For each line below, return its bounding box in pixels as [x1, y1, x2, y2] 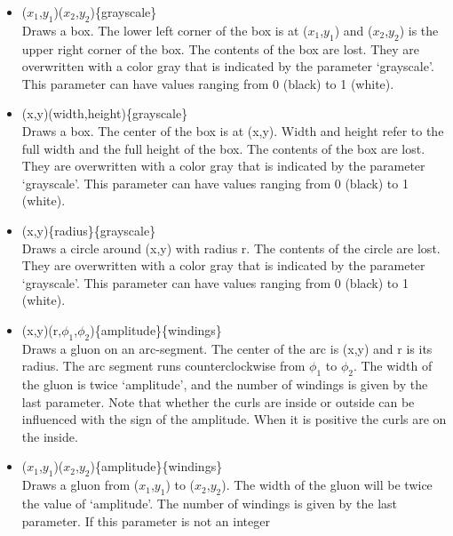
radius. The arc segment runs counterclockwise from [21, 356, 306, 375]
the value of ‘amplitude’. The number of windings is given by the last [21, 494, 398, 513]
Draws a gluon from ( [21, 476, 139, 494]
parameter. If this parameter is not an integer [21, 511, 270, 530]
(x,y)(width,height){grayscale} [21, 104, 188, 123]
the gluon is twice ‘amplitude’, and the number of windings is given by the [21, 375, 428, 394]
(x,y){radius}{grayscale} [21, 220, 156, 239]
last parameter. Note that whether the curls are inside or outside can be [21, 392, 415, 411]
